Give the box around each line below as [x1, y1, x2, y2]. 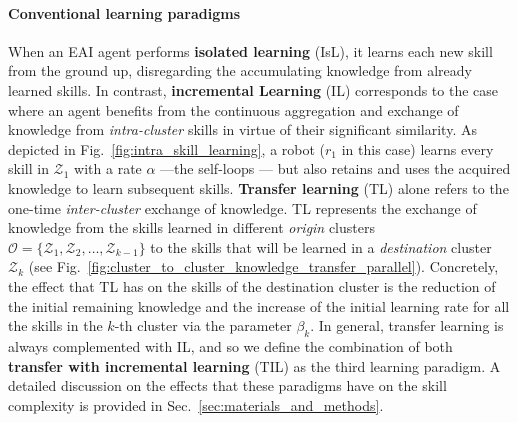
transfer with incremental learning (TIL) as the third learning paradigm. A [8, 355, 501, 376]
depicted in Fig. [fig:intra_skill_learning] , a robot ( [8, 138, 326, 159]
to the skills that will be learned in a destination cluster [150, 236, 492, 257]
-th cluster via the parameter [114, 315, 292, 336]
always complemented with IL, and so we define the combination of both [8, 335, 453, 356]
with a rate [74, 158, 142, 179]
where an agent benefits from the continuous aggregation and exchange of [8, 99, 459, 120]
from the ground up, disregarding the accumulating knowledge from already [8, 60, 472, 81]
